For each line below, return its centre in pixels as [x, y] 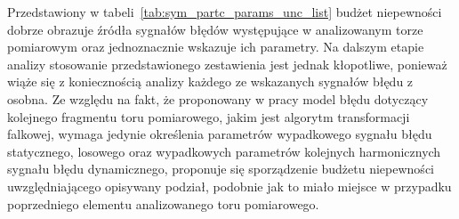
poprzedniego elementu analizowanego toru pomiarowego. [163, 203]
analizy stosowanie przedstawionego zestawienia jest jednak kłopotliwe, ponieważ [227, 64]
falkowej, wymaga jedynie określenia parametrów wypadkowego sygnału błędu [220, 134]
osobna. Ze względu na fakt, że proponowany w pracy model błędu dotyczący [218, 98]
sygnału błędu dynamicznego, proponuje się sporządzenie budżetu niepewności [221, 169]
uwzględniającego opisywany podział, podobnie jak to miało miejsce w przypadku [229, 186]
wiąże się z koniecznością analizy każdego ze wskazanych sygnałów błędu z [210, 81]
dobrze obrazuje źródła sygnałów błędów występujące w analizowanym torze [215, 29]
